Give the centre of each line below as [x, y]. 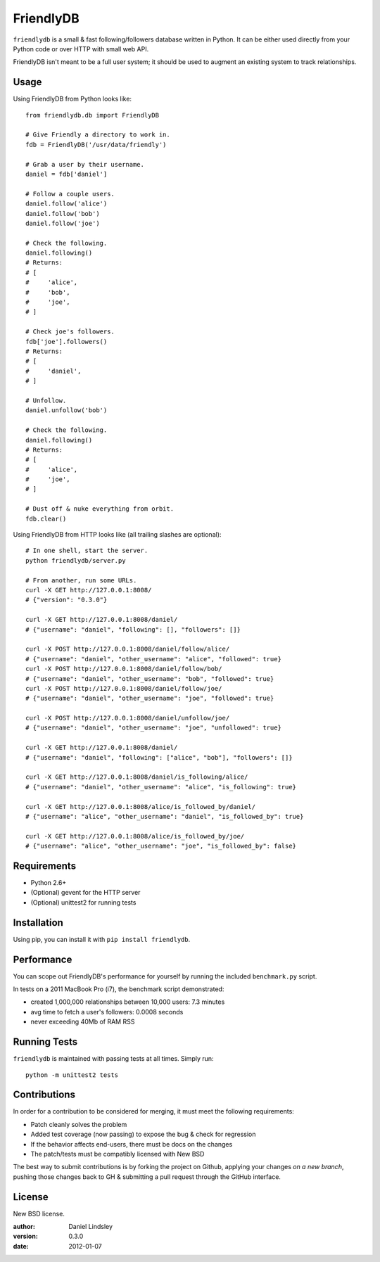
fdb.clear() [46, 518]
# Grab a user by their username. [85, 164]
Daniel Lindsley [90, 1227]
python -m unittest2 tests [72, 1075]
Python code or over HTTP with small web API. [81, 49]
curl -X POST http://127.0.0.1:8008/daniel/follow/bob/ [124, 669]
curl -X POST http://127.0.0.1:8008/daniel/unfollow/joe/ [128, 718]
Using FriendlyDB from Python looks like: [72, 99]
